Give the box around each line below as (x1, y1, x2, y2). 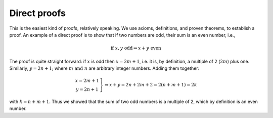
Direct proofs (9, 8, 66, 19)
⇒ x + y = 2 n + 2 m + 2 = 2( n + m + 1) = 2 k (104, 82, 197, 88)
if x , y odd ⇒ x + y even (110, 45, 161, 51)
